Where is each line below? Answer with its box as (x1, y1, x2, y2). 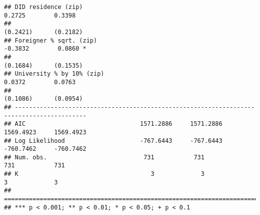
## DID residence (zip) (4, 4, 83, 11)
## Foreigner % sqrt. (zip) (4, 37, 97, 44)
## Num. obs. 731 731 (4, 153, 204, 161)
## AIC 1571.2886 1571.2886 (4, 120, 222, 128)
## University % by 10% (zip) (4, 70, 104, 78)
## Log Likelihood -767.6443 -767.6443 (4, 137, 222, 144)
